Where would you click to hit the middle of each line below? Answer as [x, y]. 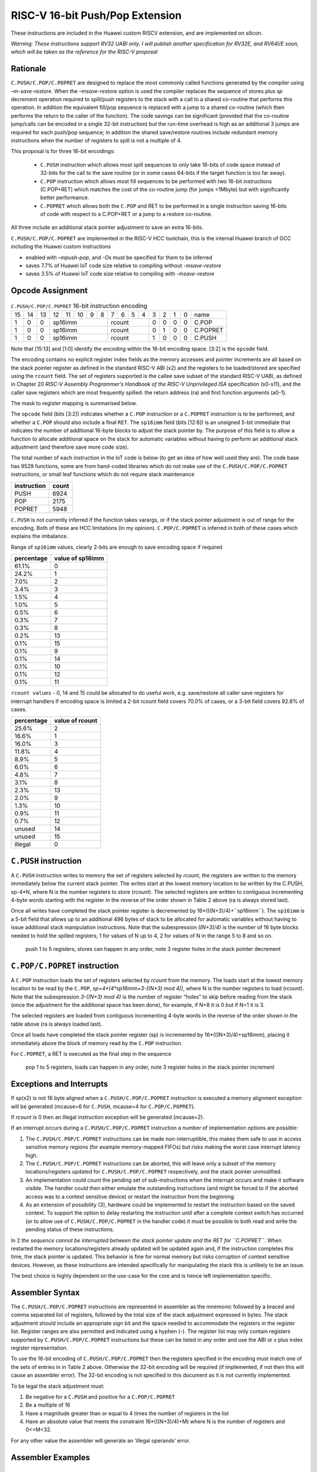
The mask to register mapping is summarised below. [74, 403]
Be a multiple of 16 [48, 1405]
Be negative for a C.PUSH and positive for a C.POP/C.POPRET [100, 1397]
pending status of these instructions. [70, 1229]
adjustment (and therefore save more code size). [70, 447]
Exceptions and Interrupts [59, 1084]
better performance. [65, 198]
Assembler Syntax [45, 1292]
